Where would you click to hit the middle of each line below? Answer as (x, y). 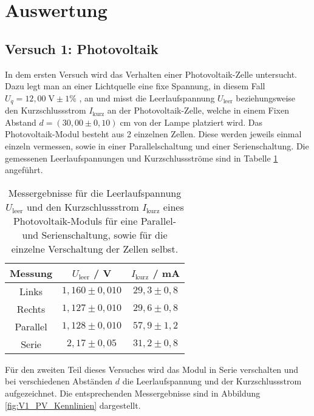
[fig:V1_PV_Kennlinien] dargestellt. (73, 405)
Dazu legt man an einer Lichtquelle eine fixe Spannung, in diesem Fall (135, 86)
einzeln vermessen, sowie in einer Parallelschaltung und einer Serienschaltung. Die (157, 146)
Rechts (31, 309)
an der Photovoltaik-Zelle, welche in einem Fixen (198, 110)
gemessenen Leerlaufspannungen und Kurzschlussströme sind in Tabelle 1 (142, 158)
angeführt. (24, 170)
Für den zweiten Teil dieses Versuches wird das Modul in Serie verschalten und (152, 369)
